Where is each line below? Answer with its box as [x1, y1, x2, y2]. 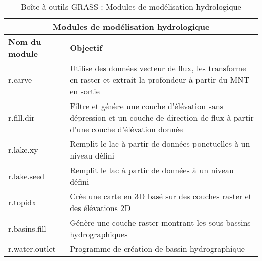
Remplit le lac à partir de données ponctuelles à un [70, 138, 250, 149]
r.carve [8, 74, 32, 85]
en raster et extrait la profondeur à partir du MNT [70, 74, 250, 85]
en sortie [70, 85, 100, 97]
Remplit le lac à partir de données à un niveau [70, 164, 234, 176]
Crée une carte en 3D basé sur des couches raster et [70, 190, 252, 202]
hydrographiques [70, 228, 128, 240]
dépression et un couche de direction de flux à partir [70, 112, 254, 123]
